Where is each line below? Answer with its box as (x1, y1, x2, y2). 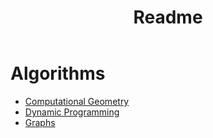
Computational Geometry (24, 95, 130, 107)
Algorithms (10, 62, 106, 85)
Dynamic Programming (24, 106, 120, 118)
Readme (133, 6, 203, 29)
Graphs (24, 116, 56, 128)
